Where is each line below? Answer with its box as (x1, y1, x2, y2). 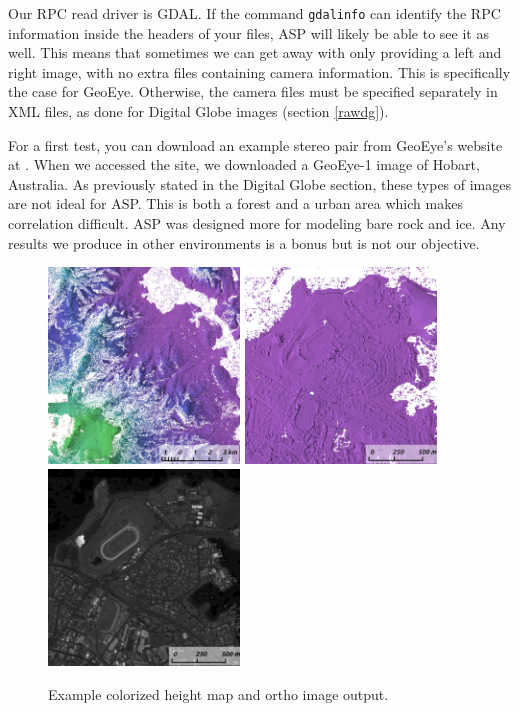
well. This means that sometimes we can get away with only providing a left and (8, 42, 502, 63)
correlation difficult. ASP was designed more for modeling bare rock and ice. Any (8, 213, 506, 233)
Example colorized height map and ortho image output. (48, 683, 389, 704)
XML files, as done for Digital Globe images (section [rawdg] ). (8, 101, 389, 122)
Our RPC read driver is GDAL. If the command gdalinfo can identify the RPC (8, 3, 501, 23)
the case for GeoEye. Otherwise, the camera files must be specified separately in (8, 81, 498, 102)
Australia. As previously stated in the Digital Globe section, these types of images (8, 173, 512, 194)
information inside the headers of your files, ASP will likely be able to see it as (8, 22, 489, 43)
